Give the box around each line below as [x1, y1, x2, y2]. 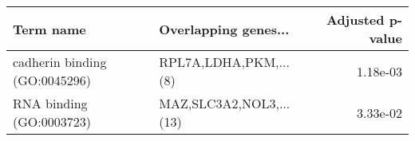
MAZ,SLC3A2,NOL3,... [159, 94, 290, 112]
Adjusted [326, 10, 385, 29]
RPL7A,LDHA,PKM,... [159, 53, 290, 71]
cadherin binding [13, 53, 107, 71]
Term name [13, 19, 86, 38]
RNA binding [13, 94, 88, 112]
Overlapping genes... [159, 19, 290, 38]
